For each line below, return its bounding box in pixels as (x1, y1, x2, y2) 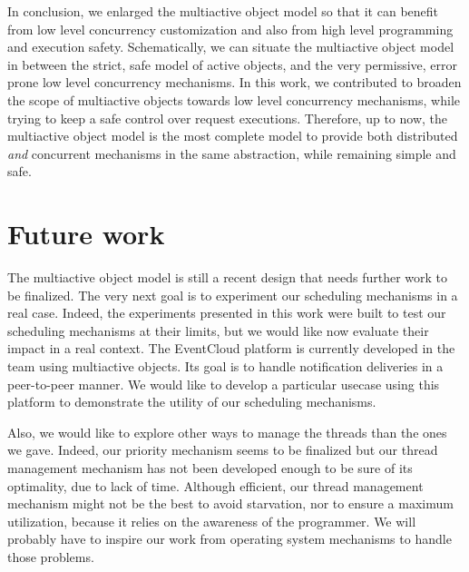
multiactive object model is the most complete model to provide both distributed (7, 126, 458, 145)
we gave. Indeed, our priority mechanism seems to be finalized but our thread (7, 440, 438, 459)
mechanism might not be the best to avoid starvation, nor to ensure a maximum (7, 494, 454, 513)
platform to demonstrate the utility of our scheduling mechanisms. (7, 392, 376, 411)
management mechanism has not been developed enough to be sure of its (7, 459, 413, 477)
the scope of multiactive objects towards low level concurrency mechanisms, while (7, 90, 460, 109)
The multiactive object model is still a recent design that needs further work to (7, 268, 447, 287)
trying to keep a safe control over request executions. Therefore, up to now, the (7, 108, 447, 127)
